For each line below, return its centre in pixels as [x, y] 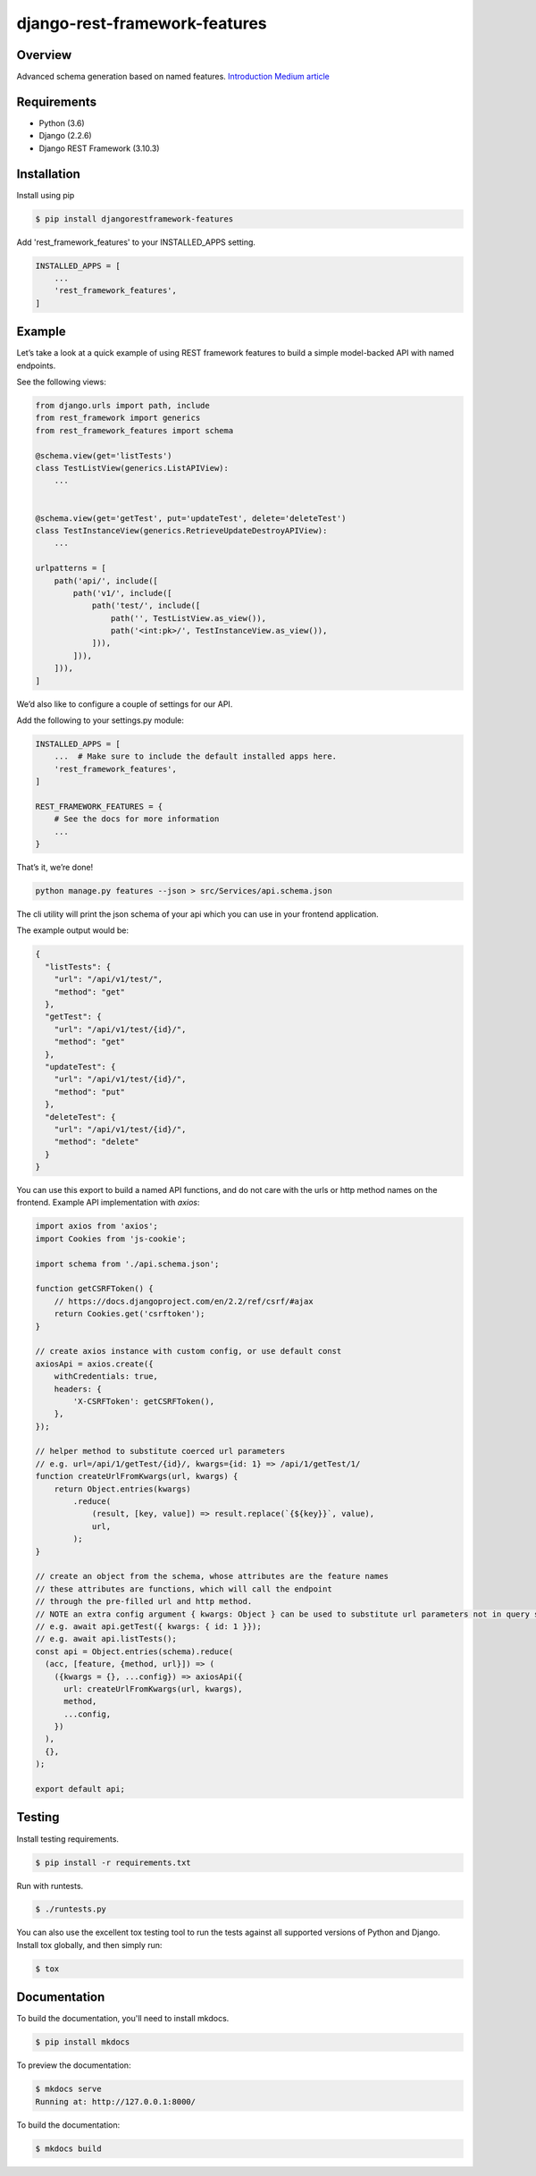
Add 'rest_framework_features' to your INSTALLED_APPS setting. [136, 242]
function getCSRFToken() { [94, 1289]
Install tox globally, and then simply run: [89, 1945]
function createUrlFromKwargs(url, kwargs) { [137, 1476]
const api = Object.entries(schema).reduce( [134, 1651]
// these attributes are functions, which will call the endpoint [184, 1589]
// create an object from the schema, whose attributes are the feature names [212, 1576]
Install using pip [46, 195]
